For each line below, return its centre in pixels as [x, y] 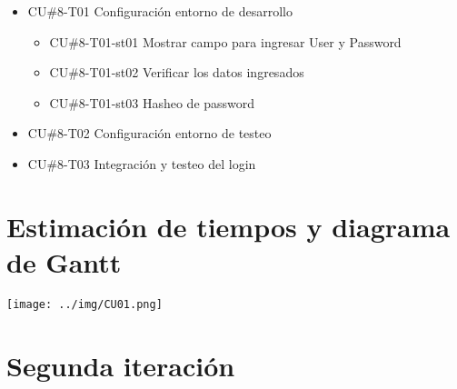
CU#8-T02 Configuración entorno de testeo [149, 133]
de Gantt [64, 261]
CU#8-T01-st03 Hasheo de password [152, 102]
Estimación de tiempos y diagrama [228, 226]
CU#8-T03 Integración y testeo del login [142, 163]
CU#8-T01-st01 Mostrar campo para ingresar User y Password [225, 41]
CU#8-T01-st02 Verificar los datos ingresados [177, 72]
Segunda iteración [121, 365]
